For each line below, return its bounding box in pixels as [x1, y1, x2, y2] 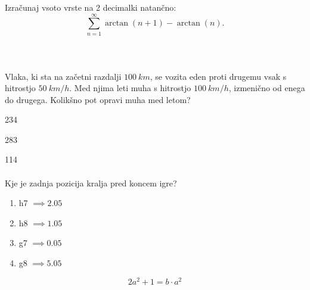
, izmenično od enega [228, 82, 305, 94]
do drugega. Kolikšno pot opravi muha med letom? [5, 93, 191, 105]
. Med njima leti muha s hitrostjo [69, 82, 191, 94]
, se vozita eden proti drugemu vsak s [150, 70, 287, 82]
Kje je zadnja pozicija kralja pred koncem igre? [5, 176, 177, 189]
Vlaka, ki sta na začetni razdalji [5, 70, 122, 82]
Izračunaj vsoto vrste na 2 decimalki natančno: [5, 1, 176, 13]
